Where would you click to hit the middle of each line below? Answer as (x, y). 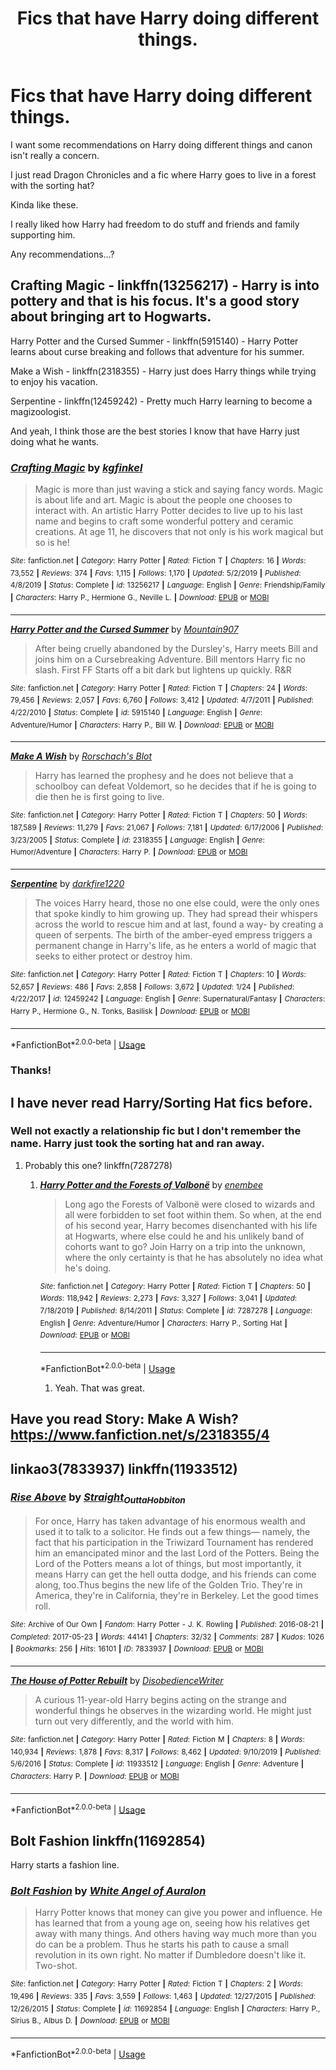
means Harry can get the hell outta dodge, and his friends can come (175, 1574)
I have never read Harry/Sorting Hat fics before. (161, 1102)
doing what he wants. (55, 441)
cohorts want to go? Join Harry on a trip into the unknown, (185, 1246)
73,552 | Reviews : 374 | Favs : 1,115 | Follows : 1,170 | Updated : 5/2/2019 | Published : (156, 573)
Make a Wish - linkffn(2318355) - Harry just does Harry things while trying (163, 371)
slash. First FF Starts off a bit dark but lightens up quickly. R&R (163, 669)
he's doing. (88, 1268)
